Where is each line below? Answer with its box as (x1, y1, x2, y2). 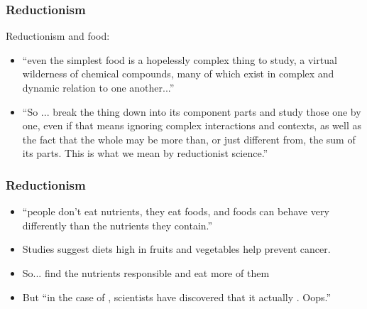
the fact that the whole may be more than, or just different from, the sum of (22, 131, 356, 146)
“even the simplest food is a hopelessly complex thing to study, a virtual (22, 52, 337, 67)
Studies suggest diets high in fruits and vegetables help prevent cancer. (22, 242, 331, 256)
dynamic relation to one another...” (22, 80, 175, 94)
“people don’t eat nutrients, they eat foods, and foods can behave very (22, 204, 329, 219)
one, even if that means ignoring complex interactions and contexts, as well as (22, 118, 361, 133)
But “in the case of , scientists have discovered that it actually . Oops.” (22, 289, 332, 304)
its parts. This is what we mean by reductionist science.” (22, 146, 268, 161)
